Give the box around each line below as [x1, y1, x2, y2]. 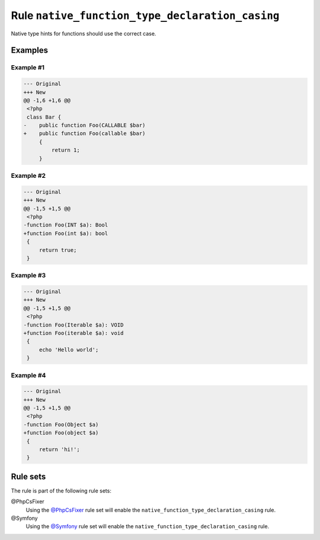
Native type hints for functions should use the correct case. [11, 30, 156, 37]
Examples [11, 45, 49, 56]
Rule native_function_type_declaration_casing [11, 9, 280, 22]
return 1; [51, 147, 80, 154]
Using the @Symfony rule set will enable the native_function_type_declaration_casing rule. [25, 523, 270, 530]
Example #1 [11, 63, 44, 72]
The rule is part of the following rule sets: [11, 487, 112, 494]
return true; [39, 247, 77, 253]
